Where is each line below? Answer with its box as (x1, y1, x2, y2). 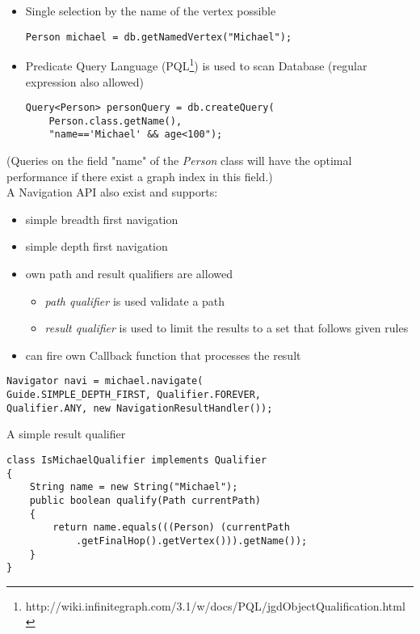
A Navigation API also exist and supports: (6, 184, 218, 201)
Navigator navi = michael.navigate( (6, 375, 204, 387)
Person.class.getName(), (48, 115, 183, 127)
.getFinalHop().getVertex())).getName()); (75, 535, 308, 547)
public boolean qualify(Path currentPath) (29, 494, 261, 506)
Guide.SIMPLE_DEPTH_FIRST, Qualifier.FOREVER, (6, 389, 261, 401)
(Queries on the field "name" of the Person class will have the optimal (6, 152, 352, 169)
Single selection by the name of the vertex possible (25, 2, 276, 19)
